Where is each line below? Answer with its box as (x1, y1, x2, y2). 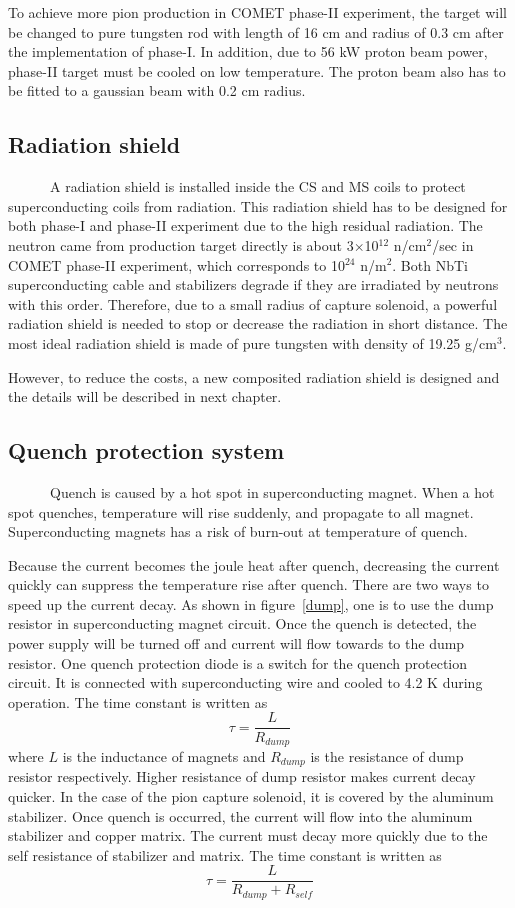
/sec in (432, 234, 474, 255)
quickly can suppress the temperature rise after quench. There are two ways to (8, 574, 489, 595)
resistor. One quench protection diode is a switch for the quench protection (8, 652, 468, 673)
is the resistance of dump (310, 745, 464, 766)
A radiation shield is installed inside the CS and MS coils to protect (49, 176, 466, 197)
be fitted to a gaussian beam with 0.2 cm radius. (8, 80, 306, 101)
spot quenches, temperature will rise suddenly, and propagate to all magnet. (8, 501, 474, 522)
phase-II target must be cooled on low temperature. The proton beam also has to (8, 60, 506, 81)
